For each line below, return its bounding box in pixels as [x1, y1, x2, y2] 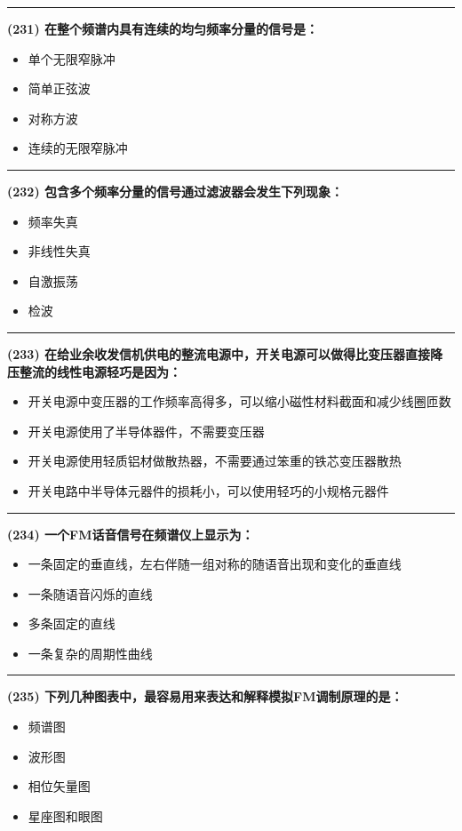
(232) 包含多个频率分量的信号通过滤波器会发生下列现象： [7, 181, 344, 200]
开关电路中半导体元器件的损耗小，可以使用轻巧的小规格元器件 [28, 481, 389, 499]
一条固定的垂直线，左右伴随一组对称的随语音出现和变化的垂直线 [28, 555, 402, 573]
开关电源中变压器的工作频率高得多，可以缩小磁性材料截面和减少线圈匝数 [28, 392, 451, 411]
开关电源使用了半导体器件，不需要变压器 [28, 421, 265, 440]
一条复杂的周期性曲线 [28, 643, 153, 662]
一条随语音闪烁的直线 [28, 584, 153, 603]
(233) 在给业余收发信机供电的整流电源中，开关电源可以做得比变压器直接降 [7, 344, 443, 363]
